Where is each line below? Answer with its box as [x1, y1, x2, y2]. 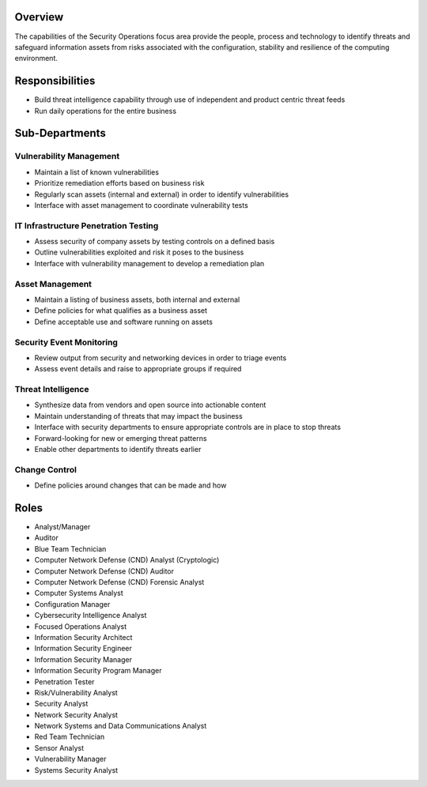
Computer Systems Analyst [34, 589, 124, 598]
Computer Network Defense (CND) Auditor [34, 566, 174, 576]
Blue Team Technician [34, 544, 107, 553]
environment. [14, 54, 59, 63]
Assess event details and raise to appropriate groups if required [34, 364, 242, 374]
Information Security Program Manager [34, 666, 162, 676]
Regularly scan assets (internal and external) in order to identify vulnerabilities [34, 190, 289, 199]
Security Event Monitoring [14, 337, 119, 348]
